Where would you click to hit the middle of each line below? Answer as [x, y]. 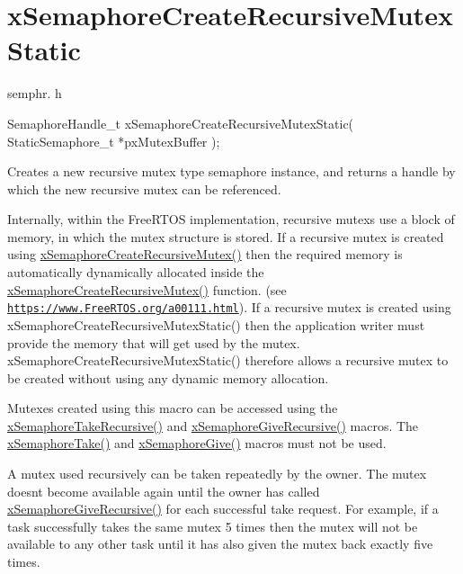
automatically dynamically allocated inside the [136, 272]
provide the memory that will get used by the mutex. [154, 342]
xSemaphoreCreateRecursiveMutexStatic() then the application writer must [216, 324]
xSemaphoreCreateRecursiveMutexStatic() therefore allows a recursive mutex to [228, 360]
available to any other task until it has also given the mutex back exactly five [220, 544]
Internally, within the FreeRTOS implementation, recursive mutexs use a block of [231, 219]
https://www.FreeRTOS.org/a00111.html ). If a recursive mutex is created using [229, 307]
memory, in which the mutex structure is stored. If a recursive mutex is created [226, 236]
